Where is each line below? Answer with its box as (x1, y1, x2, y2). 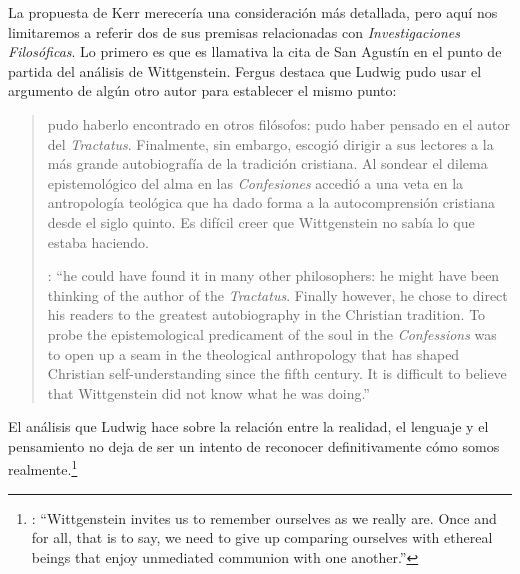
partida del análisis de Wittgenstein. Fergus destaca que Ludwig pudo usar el (8, 60, 482, 81)
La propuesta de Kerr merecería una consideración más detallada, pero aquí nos (8, 2, 498, 22)
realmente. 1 (8, 456, 78, 480)
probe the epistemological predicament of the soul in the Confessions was (47, 323, 497, 344)
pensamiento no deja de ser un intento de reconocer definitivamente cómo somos (8, 435, 500, 456)
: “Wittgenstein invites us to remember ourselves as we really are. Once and (31, 507, 497, 528)
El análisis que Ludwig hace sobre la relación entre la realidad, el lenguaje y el (8, 416, 489, 437)
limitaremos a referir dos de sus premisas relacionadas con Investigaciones (8, 21, 461, 42)
